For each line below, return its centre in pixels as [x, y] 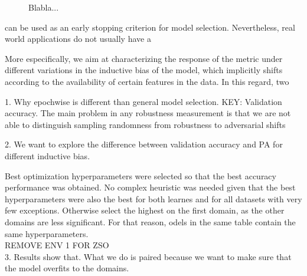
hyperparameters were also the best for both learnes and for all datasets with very [153, 198]
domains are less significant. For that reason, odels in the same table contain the [150, 221]
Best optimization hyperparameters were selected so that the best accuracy [141, 175]
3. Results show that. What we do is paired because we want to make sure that [148, 256]
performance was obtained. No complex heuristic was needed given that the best [150, 187]
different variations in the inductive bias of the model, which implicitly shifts [144, 70]
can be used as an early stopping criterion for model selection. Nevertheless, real [150, 27]
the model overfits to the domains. [67, 268]
